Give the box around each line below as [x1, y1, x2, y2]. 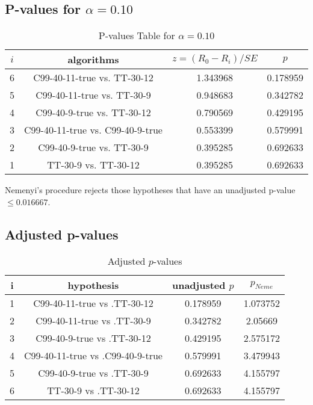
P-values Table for [98, 28, 175, 43]
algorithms [67, 52, 119, 67]
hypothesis [67, 277, 119, 292]
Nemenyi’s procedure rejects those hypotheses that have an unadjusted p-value [5, 184, 296, 196]
